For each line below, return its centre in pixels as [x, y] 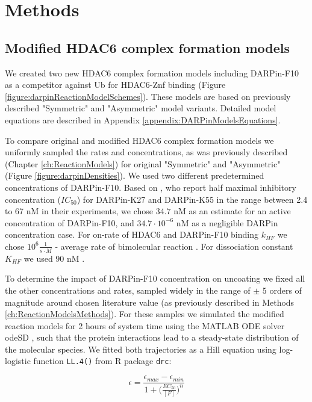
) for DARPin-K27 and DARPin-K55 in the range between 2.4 [192, 199]
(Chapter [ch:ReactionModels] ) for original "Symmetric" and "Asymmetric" [143, 163]
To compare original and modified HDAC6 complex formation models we [139, 140]
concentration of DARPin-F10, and [70, 222]
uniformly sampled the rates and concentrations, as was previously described [146, 152]
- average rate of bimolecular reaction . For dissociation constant [174, 246]
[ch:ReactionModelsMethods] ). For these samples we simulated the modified [145, 314]
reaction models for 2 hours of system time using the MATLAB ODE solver [145, 325]
